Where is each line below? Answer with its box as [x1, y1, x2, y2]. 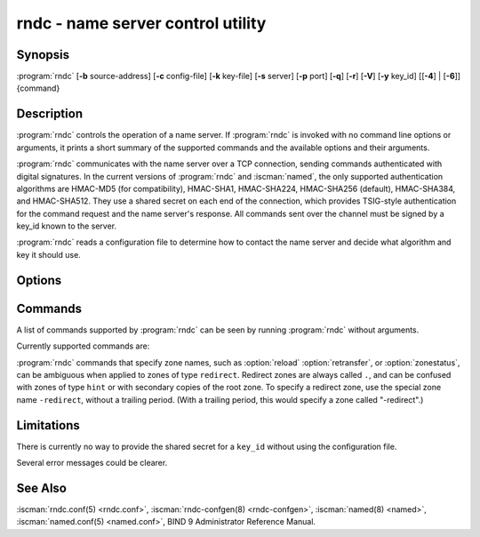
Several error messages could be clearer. [16, 458, 168, 469]
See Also [16, 480, 67, 495]
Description [16, 107, 84, 122]
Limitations [16, 418, 80, 433]
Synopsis [16, 47, 70, 62]
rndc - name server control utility [16, 13, 267, 33]
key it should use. [16, 249, 82, 260]
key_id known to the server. [16, 220, 117, 231]
